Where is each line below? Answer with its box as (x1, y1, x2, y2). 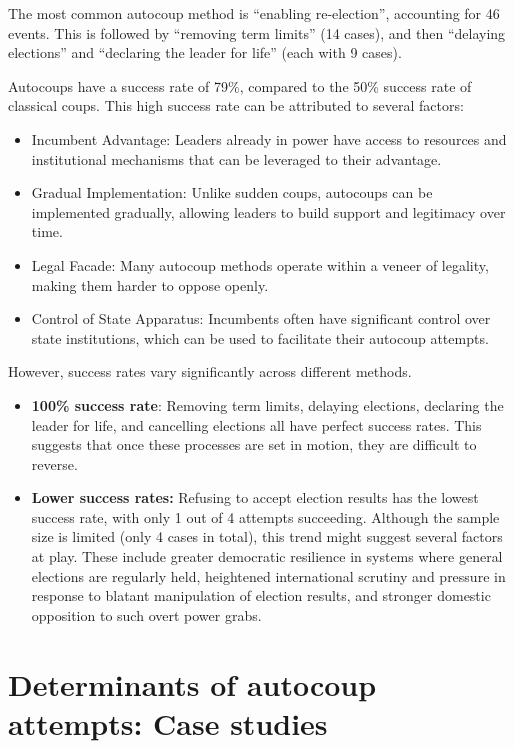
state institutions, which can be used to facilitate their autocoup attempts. (31, 327, 489, 348)
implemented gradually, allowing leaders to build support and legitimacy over (31, 201, 506, 222)
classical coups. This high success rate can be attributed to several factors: (8, 95, 464, 116)
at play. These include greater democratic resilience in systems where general (31, 546, 503, 567)
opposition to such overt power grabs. (31, 604, 262, 625)
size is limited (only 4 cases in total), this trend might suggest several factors (31, 526, 503, 547)
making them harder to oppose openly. (31, 274, 269, 295)
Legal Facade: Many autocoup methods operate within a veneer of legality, (31, 254, 489, 275)
